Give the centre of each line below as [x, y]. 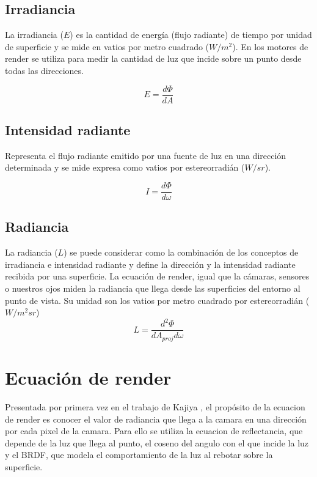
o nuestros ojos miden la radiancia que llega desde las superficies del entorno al [153, 288]
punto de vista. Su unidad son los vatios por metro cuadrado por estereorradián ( [157, 300]
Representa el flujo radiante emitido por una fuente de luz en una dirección [146, 155]
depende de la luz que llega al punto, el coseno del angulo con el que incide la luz [157, 442]
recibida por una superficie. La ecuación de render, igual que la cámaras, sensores [157, 276]
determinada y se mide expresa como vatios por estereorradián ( [125, 167]
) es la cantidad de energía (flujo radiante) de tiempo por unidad [191, 35]
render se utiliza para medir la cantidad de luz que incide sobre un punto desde [153, 58]
